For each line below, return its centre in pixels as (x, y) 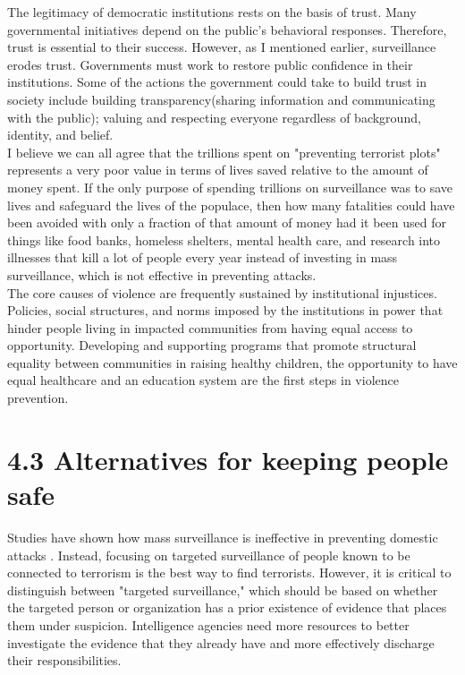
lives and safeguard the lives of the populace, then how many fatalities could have (231, 205)
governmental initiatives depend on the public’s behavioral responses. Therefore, (227, 29)
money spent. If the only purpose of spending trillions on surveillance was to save (230, 187)
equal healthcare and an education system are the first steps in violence (203, 380)
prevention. (38, 398)
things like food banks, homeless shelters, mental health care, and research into (224, 239)
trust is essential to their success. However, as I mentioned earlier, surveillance (222, 47)
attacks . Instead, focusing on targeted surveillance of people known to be (209, 555)
